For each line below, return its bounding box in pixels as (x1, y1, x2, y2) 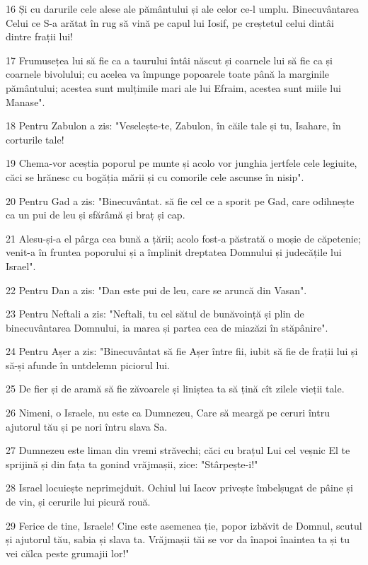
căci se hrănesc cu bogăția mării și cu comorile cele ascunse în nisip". (6, 169, 304, 184)
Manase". (6, 94, 45, 109)
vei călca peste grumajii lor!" (6, 545, 130, 560)
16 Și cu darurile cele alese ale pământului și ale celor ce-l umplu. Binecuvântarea (6, 1, 360, 16)
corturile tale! (6, 132, 64, 146)
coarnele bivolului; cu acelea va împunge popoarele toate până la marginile (6, 66, 330, 81)
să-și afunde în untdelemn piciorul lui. (6, 357, 171, 372)
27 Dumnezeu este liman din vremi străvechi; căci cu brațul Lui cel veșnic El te (6, 443, 350, 458)
